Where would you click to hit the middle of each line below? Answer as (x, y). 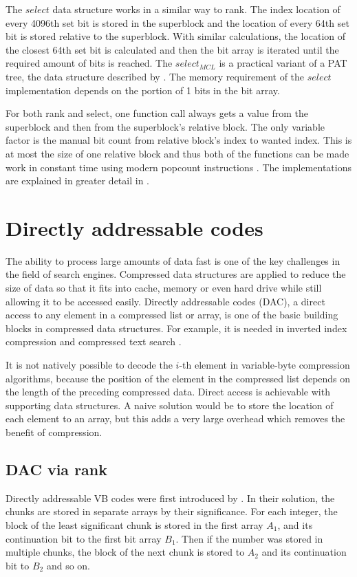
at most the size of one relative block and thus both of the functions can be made (177, 153)
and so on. (68, 565)
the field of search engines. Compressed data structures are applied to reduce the (176, 274)
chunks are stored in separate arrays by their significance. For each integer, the (172, 511)
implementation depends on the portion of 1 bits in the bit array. (143, 90)
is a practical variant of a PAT (283, 63)
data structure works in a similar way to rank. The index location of (196, 9)
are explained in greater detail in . (77, 181)
